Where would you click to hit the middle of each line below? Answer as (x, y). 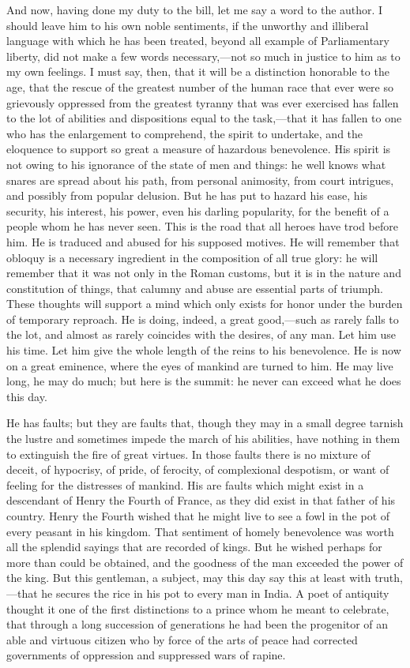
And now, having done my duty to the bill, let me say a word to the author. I (195, 9)
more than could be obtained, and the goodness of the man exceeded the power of (205, 562)
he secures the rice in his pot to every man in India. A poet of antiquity (215, 593)
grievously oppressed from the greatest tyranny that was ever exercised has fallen (203, 102)
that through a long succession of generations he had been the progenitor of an (197, 624)
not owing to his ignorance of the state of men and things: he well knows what (196, 164)
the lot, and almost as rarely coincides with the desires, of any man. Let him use (201, 334)
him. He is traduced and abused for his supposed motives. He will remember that (203, 241)
